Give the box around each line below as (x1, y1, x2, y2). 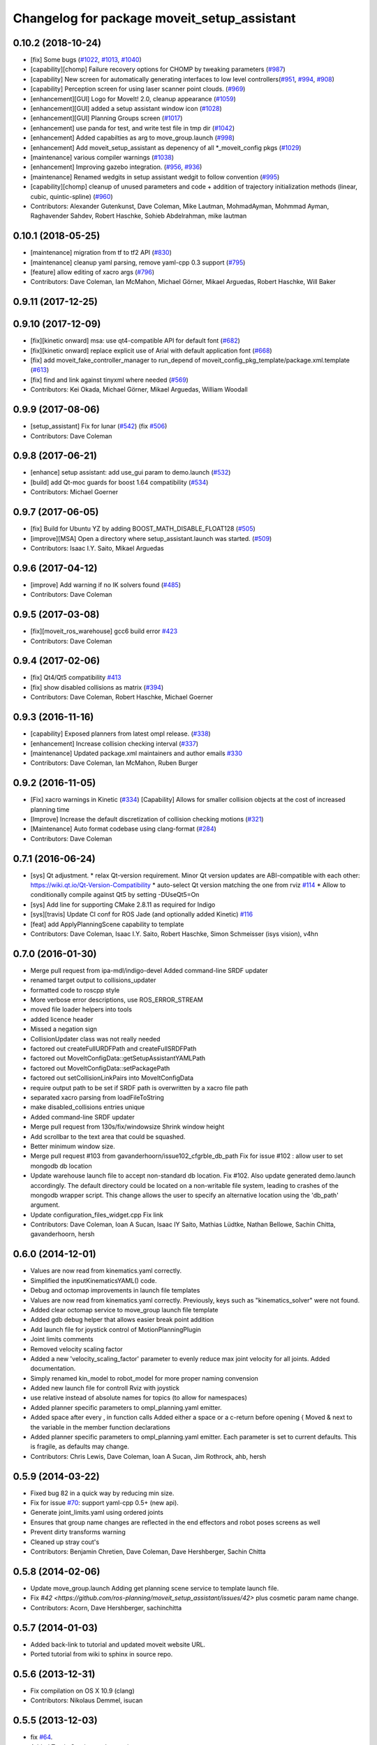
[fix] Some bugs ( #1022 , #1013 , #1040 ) (30, 56, 142, 64)
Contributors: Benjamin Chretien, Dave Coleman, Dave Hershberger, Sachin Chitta (30, 1547, 266, 1556)
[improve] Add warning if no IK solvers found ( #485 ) (30, 580, 182, 589)
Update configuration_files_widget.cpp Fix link (30, 1210, 163, 1219)
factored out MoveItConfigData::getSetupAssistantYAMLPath (30, 1054, 206, 1062)
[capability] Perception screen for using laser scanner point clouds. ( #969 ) (30, 84, 246, 94)
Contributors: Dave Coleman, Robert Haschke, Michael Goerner (30, 693, 213, 701)
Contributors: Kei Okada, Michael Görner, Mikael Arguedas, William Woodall (30, 385, 248, 394)
